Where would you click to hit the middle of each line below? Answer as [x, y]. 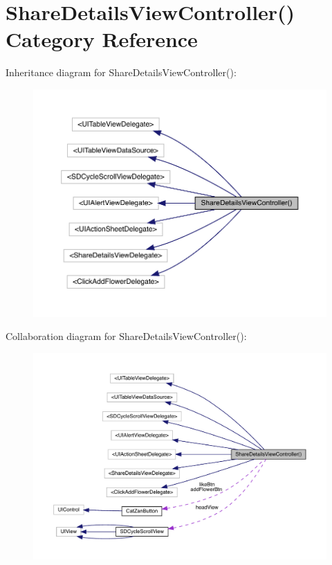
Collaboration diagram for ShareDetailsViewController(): [126, 336]
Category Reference [102, 39]
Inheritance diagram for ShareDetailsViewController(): [121, 72]
